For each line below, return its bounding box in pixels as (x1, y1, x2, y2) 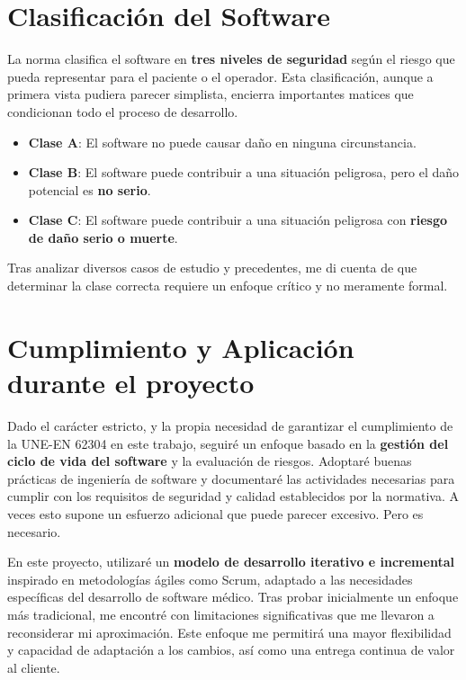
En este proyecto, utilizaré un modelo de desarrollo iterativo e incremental (7, 552, 454, 571)
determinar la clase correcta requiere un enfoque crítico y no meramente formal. (7, 276, 448, 295)
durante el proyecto (7, 364, 255, 401)
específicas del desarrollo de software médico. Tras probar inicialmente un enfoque (7, 587, 459, 606)
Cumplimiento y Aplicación (7, 328, 354, 365)
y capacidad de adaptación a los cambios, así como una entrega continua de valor (7, 640, 455, 659)
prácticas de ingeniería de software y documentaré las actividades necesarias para (7, 469, 455, 488)
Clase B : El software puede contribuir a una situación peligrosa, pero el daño (28, 163, 460, 182)
